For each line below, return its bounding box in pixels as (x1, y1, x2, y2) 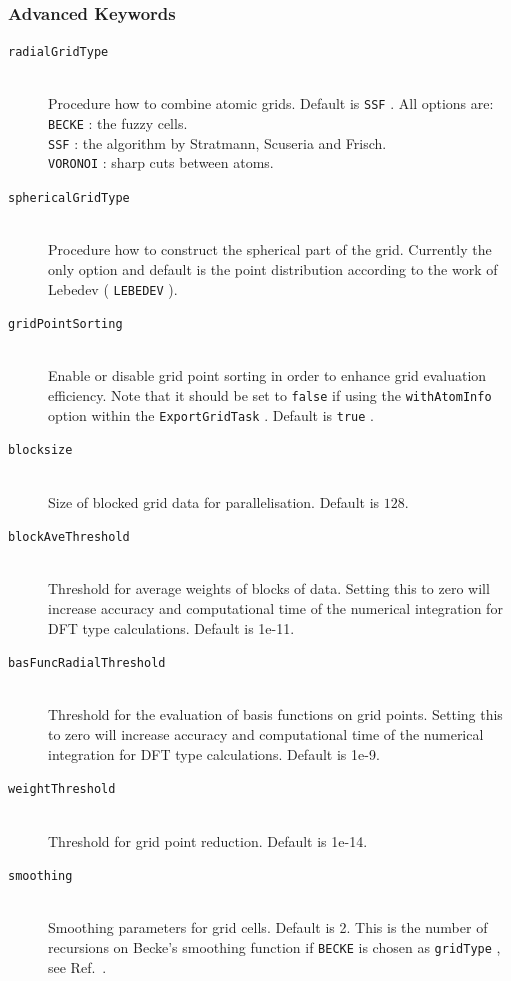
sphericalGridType (8, 191, 130, 206)
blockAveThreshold (8, 530, 130, 545)
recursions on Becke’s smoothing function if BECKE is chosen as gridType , (48, 936, 501, 957)
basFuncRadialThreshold (8, 656, 166, 671)
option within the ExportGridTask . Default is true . (48, 404, 374, 425)
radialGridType (8, 45, 109, 60)
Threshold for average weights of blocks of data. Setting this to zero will (48, 578, 490, 599)
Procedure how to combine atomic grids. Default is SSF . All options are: (48, 93, 494, 114)
